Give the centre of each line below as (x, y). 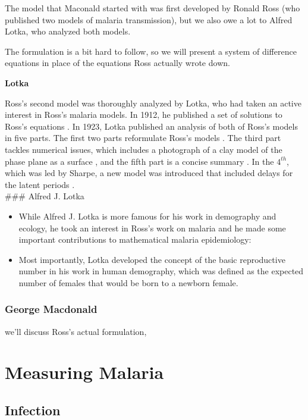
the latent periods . (40, 184)
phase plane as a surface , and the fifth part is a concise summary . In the (139, 161)
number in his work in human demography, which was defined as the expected (161, 271)
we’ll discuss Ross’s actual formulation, (76, 331)
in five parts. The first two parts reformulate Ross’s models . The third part (143, 138)
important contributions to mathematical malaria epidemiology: (135, 239)
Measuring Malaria (84, 372)
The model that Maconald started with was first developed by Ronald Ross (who (153, 8)
